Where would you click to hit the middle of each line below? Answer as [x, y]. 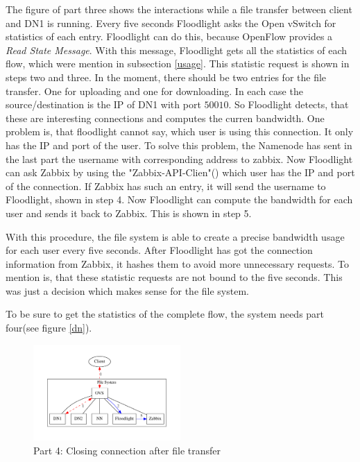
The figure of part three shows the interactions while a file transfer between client [179, 9]
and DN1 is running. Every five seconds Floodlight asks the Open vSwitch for [171, 23]
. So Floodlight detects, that [289, 104]
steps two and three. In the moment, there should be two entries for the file [166, 77]
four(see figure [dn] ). [49, 328]
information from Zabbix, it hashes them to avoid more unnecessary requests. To [177, 263]
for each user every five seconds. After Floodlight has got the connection [159, 250]
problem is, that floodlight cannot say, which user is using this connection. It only [180, 131]
